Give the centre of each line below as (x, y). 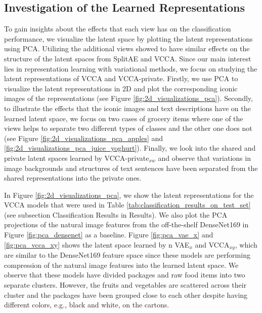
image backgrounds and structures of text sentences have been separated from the (131, 168)
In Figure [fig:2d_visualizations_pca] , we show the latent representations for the (129, 195)
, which (246, 244)
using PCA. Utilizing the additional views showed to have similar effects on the (127, 48)
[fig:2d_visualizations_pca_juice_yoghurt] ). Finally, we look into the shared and (130, 148)
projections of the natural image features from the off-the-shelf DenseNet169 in (126, 224)
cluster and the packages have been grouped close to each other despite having (126, 294)
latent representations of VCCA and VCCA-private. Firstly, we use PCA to (121, 78)
